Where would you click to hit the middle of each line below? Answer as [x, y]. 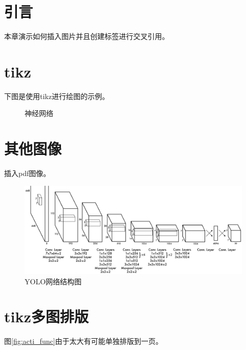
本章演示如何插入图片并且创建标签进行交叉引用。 [87, 36]
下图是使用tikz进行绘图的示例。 [57, 96]
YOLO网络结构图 [53, 281]
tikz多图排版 [46, 316]
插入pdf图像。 [27, 173]
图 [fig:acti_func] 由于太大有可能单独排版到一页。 [84, 341]
